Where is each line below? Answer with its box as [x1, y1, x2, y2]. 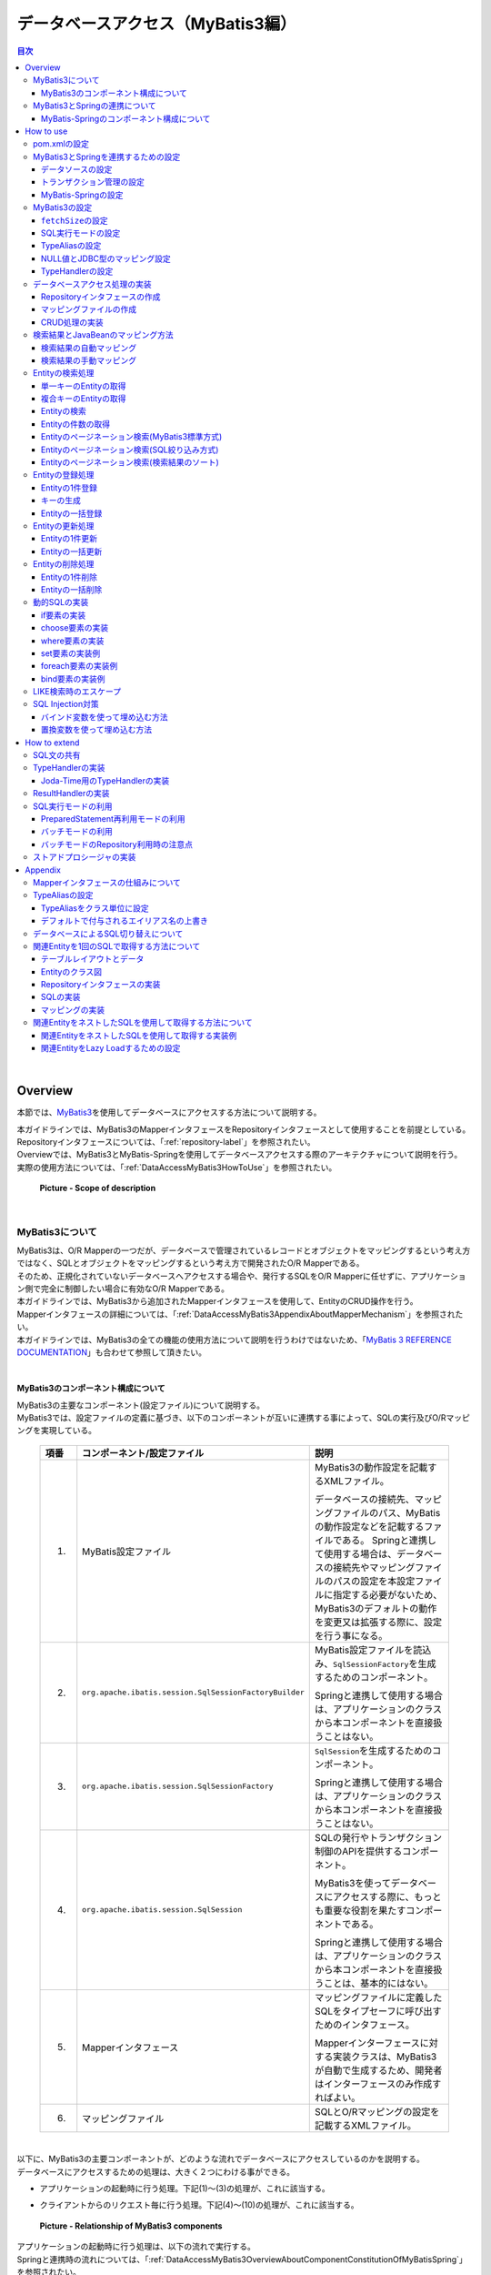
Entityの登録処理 [33, 470, 95, 480]
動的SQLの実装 [33, 597, 89, 608]
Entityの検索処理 [33, 368, 95, 379]
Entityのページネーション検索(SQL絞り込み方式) [41, 444, 219, 455]
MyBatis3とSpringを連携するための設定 [33, 151, 181, 162]
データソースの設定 [41, 164, 113, 175]
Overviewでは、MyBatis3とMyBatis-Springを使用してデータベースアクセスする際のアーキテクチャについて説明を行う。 [16, 1149, 463, 1160]
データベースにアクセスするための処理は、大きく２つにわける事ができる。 [16, 2166, 296, 2177]
